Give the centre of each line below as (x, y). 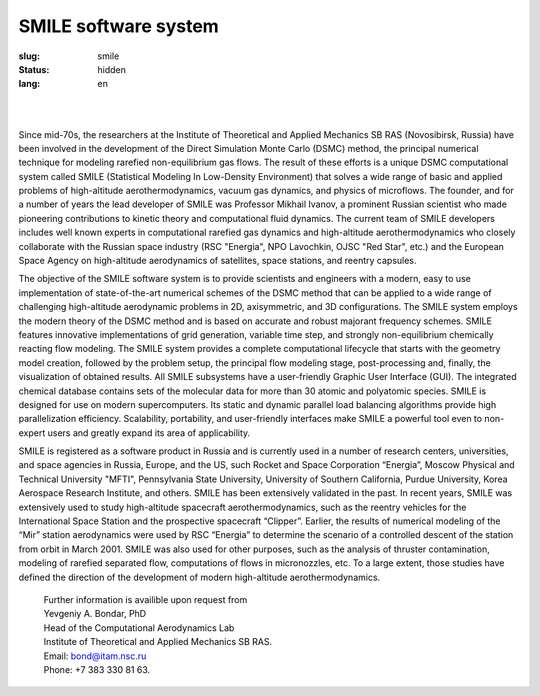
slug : (29, 56)
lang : (29, 84)
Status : (34, 69)
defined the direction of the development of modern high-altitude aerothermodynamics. (199, 577)
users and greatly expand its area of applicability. (149, 432)
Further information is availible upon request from (145, 599)
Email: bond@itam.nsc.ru (95, 656)
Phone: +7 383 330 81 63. (97, 669)
